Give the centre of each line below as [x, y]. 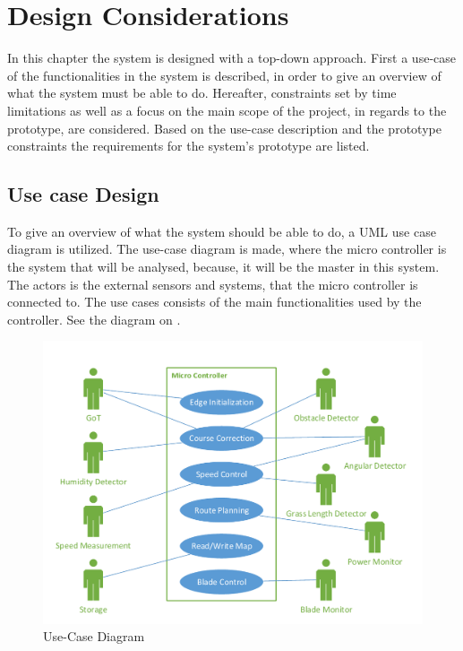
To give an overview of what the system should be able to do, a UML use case [222, 231]
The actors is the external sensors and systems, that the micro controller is [213, 284]
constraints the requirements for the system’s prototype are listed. [189, 146]
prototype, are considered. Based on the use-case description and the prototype [224, 128]
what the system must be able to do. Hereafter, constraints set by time [202, 93]
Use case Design [83, 194]
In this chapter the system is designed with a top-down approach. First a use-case [231, 58]
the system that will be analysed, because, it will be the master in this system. [223, 267]
